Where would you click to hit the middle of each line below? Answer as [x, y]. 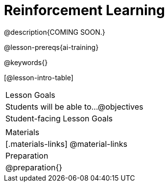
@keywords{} [26, 62]
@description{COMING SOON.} [55, 32]
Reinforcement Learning [84, 10]
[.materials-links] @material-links [66, 144]
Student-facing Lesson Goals [59, 118]
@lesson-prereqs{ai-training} [51, 47]
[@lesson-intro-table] [39, 77]
